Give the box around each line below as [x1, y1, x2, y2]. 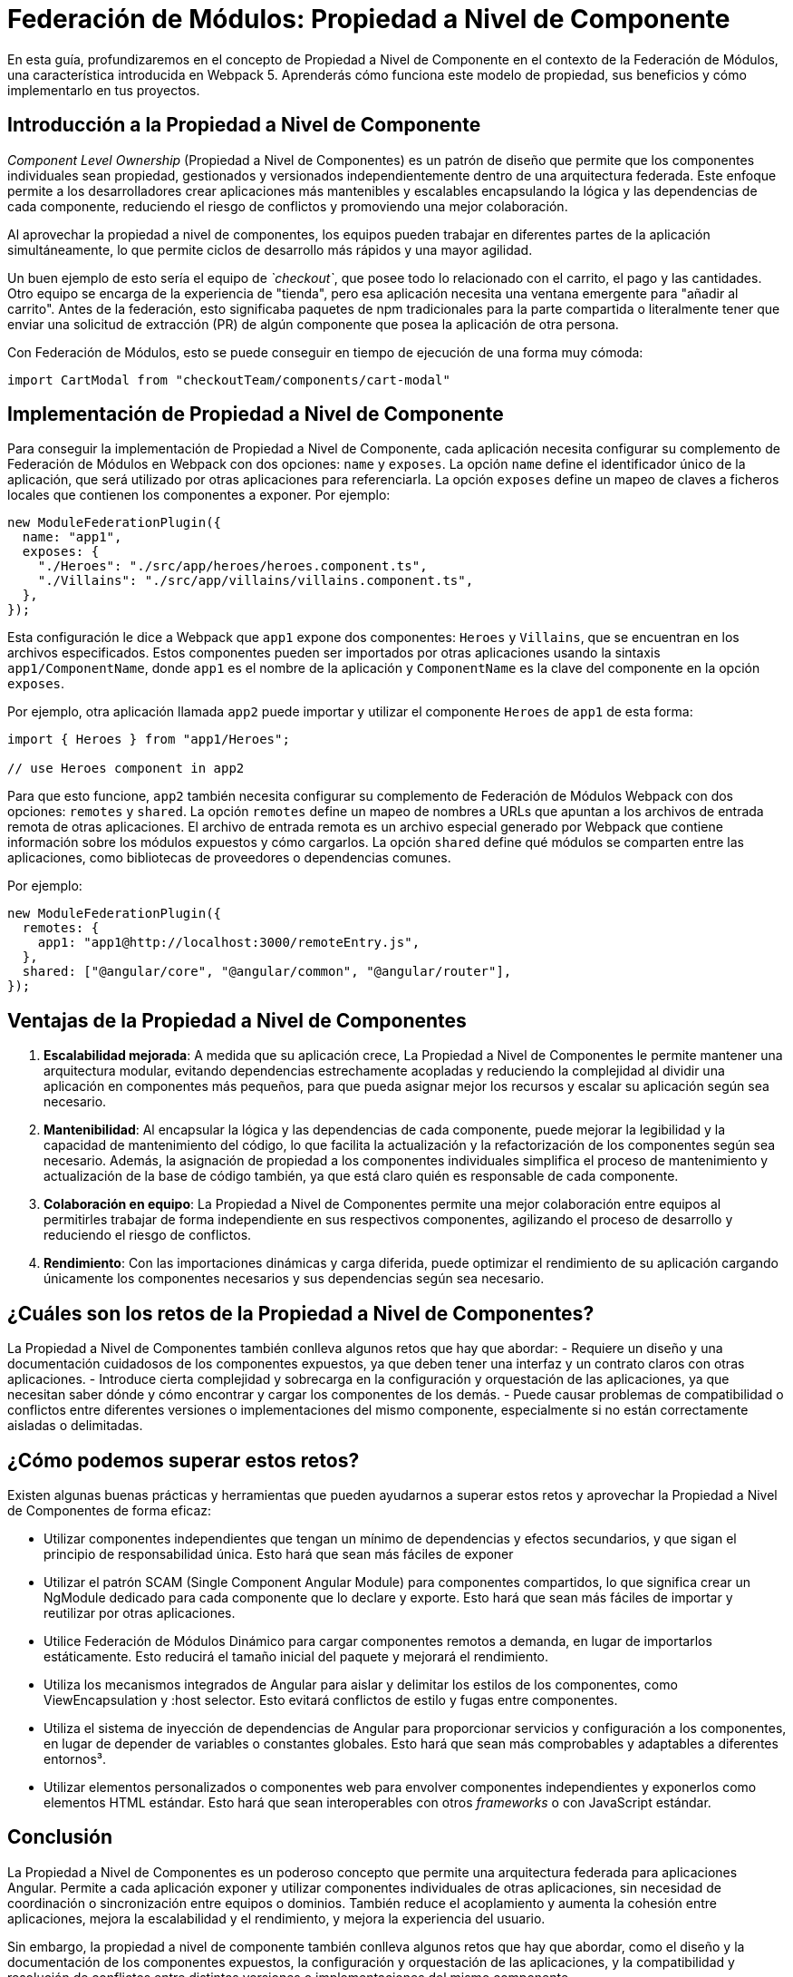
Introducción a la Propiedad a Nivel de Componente [7, 113, 481, 137]
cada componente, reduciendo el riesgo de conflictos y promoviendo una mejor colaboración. [7, 198, 568, 214]
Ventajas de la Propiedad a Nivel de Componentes [7, 1008, 467, 1032]
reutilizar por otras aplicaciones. [44, 1604, 236, 1621]
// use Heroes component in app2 [7, 761, 245, 776]
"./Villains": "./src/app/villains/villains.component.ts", [37, 573, 474, 589]
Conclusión [7, 1826, 113, 1849]
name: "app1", [22, 530, 122, 545]
